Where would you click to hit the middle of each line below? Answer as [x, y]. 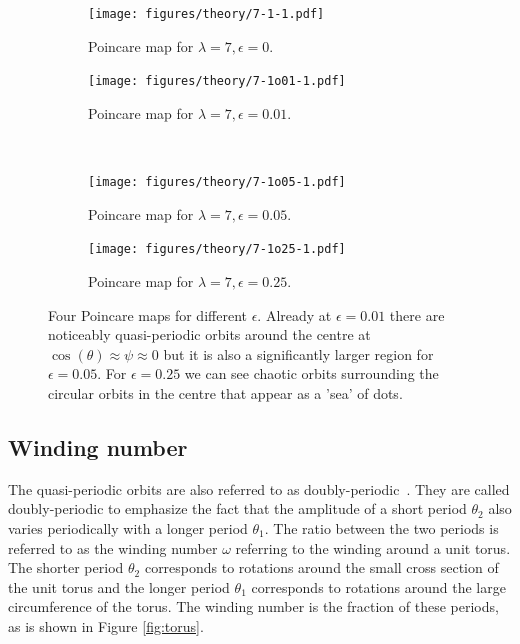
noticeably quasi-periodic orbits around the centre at [209, 334]
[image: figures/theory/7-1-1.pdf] [206, 14]
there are [417, 314]
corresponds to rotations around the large [378, 586]
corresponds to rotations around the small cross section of [321, 567]
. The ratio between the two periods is [381, 527]
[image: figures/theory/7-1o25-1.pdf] [217, 249]
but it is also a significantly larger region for [298, 353]
